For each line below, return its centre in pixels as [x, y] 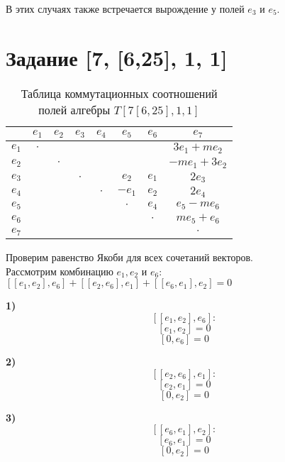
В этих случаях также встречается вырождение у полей [125, 9]
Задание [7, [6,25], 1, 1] [117, 57]
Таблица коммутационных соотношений [119, 93]
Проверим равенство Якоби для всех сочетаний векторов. [129, 257]
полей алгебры [74, 109]
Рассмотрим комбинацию [60, 271]
